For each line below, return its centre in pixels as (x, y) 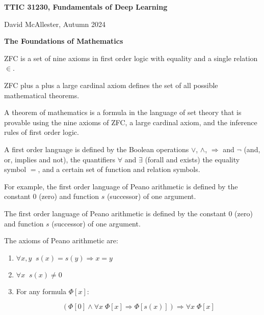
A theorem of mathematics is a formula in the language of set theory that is (123, 112)
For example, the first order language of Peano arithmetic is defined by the (121, 186)
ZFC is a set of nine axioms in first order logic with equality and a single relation (131, 58)
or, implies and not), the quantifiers (60, 159)
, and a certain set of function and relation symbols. (119, 169)
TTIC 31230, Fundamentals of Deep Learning (86, 7)
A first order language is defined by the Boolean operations (97, 149)
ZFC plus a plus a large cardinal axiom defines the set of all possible (111, 85)
